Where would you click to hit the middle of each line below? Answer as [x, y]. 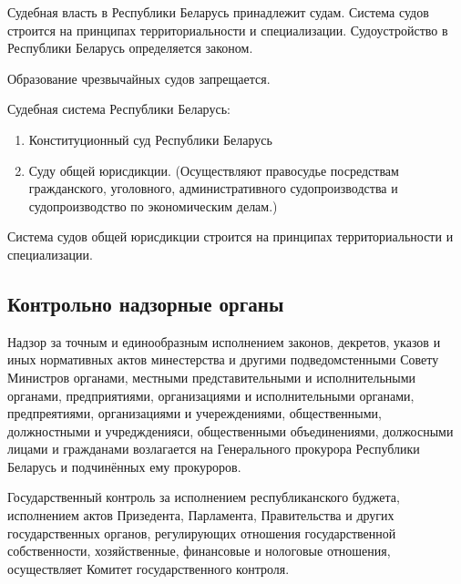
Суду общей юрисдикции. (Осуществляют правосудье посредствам [214, 170]
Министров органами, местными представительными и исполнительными [212, 377]
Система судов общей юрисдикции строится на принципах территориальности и [230, 236]
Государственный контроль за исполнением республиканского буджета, [204, 497]
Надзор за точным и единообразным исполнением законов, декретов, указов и [224, 341]
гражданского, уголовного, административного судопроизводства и [213, 188]
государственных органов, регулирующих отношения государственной [202, 533]
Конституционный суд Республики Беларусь [150, 139]
